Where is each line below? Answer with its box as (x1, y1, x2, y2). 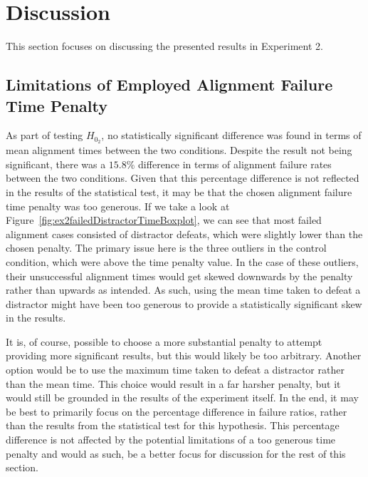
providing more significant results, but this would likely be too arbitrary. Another (6, 348, 362, 363)
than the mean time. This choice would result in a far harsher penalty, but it (6, 376, 341, 391)
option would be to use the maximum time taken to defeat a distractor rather (6, 362, 345, 377)
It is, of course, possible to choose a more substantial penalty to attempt (6, 334, 322, 349)
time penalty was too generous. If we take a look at (6, 198, 230, 213)
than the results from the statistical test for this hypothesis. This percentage (6, 418, 340, 433)
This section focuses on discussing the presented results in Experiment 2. (6, 39, 323, 53)
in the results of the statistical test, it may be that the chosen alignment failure (6, 184, 352, 199)
